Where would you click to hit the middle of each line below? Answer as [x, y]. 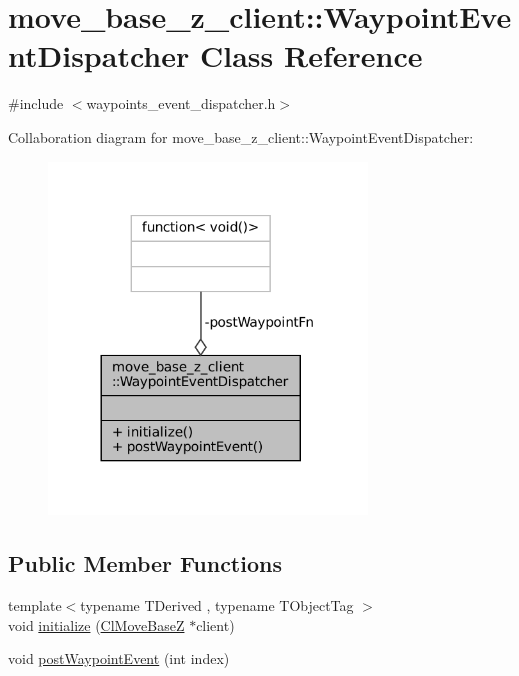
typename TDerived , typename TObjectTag [217, 605]
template [35, 605]
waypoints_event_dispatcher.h [181, 103]
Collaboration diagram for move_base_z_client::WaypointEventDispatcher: [241, 136]
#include [36, 103]
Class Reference [311, 55]
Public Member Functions [145, 563]
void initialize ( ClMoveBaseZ [96, 624]
